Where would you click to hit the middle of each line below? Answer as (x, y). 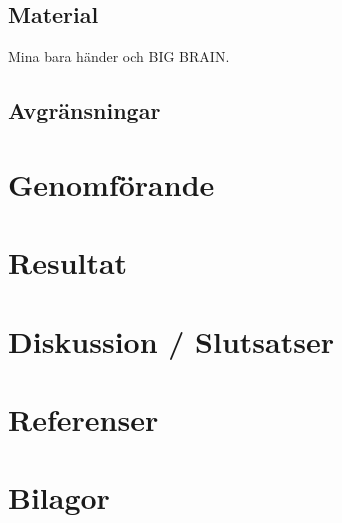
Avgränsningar (84, 110)
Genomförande (111, 183)
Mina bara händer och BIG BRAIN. (119, 56)
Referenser (83, 418)
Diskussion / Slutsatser (171, 340)
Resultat (68, 262)
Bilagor (59, 497)
